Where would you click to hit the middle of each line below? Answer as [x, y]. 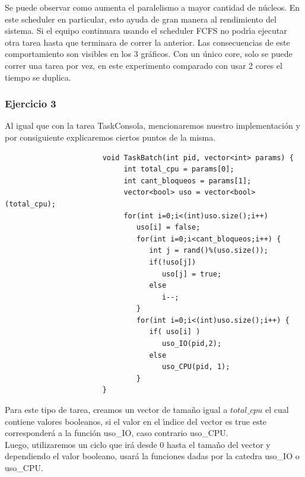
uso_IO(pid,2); [192, 344]
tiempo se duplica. [38, 77]
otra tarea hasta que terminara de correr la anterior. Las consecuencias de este [147, 42]
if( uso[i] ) [175, 332]
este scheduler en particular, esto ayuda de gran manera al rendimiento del [141, 19]
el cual [277, 410]
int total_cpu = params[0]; [179, 169]
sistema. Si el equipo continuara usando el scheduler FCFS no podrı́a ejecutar [146, 31]
